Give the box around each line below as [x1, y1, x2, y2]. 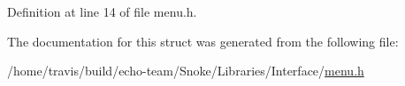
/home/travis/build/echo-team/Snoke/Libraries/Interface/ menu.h [7, 61, 364, 80]
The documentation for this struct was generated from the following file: [7, 32, 399, 50]
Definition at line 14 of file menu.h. [7, 3, 197, 20]
